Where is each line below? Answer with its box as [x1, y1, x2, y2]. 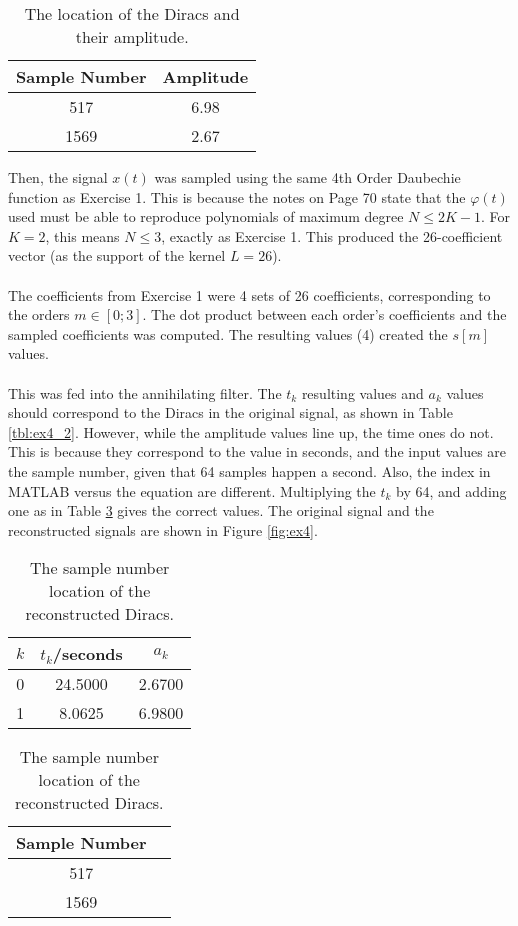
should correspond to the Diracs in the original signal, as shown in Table [8, 402, 453, 423]
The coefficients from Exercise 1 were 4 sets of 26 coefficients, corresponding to [8, 284, 491, 305]
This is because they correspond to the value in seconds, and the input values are [8, 441, 507, 462]
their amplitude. [75, 25, 189, 48]
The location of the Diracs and [24, 2, 240, 25]
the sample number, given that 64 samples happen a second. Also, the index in [8, 460, 491, 481]
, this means [45, 225, 120, 246]
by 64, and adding [396, 480, 507, 501]
